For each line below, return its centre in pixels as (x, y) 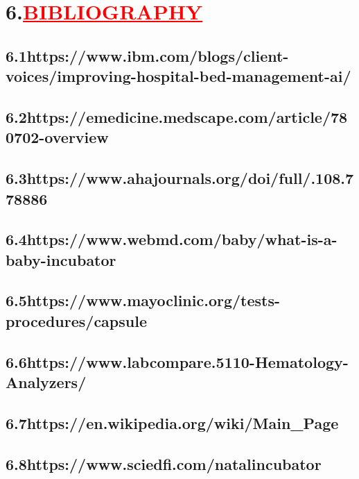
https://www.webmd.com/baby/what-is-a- (182, 239)
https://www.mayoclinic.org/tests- (154, 300)
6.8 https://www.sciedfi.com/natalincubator (164, 463)
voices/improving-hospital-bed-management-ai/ (178, 76)
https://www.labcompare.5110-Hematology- (187, 361)
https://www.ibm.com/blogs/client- (158, 55)
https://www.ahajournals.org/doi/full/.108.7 (190, 178)
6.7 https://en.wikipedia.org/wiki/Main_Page (172, 422)
